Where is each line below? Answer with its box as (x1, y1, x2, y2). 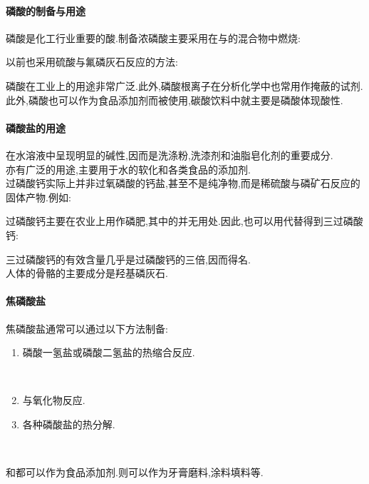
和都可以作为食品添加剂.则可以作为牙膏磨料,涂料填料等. (6, 465, 264, 480)
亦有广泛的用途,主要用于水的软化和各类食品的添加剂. (6, 161, 251, 176)
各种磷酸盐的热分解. (22, 416, 115, 431)
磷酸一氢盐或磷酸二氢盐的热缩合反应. (22, 345, 195, 360)
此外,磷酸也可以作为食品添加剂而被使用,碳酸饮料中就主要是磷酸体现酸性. (6, 92, 343, 107)
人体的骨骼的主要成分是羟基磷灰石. (6, 266, 168, 281)
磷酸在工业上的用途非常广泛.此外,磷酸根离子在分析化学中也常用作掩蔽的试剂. (6, 78, 363, 93)
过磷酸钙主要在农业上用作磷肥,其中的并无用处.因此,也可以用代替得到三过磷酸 (6, 213, 363, 228)
